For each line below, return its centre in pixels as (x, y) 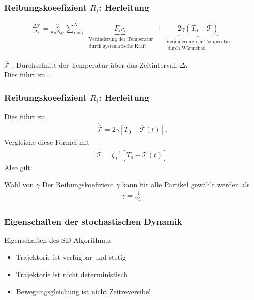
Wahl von (19, 184)
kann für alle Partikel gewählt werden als (186, 184)
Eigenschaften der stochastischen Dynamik (93, 221)
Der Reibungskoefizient (78, 184)
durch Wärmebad (186, 48)
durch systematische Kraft (118, 47)
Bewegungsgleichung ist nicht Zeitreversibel (84, 291)
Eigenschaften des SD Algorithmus (58, 240)
